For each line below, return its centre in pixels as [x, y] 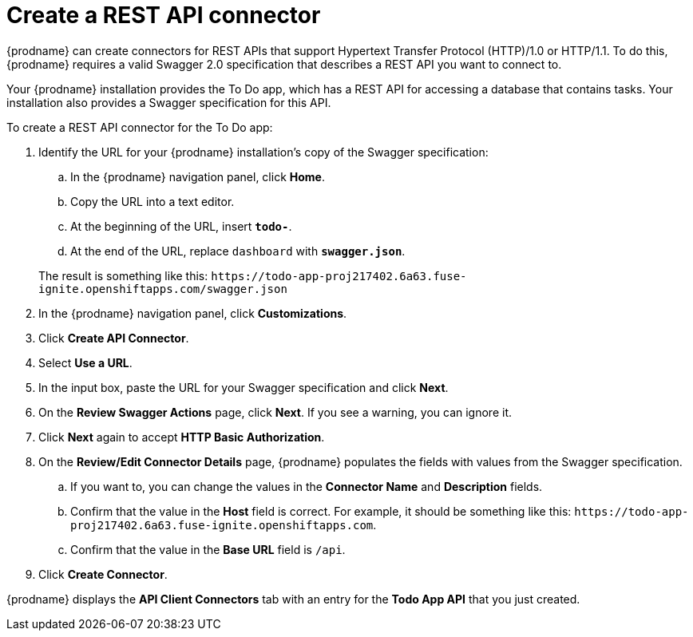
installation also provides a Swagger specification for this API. [169, 102]
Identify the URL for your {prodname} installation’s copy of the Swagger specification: [263, 152]
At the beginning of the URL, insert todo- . [181, 226]
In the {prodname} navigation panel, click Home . [198, 176]
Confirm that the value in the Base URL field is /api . [208, 549]
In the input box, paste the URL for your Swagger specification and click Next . [244, 387]
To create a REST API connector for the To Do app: [140, 127]
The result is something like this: [123, 275]
